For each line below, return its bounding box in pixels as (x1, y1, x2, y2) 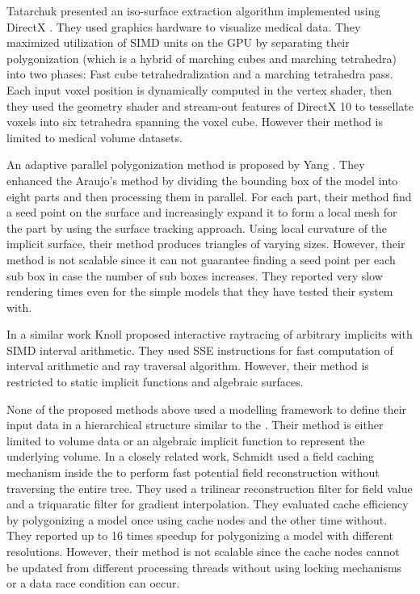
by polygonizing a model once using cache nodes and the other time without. (6, 511, 388, 528)
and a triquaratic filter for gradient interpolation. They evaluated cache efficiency (6, 495, 409, 512)
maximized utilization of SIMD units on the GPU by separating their (6, 34, 350, 51)
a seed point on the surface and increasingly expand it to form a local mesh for (6, 204, 397, 221)
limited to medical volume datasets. (6, 128, 183, 145)
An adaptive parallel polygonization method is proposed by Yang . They (6, 156, 365, 173)
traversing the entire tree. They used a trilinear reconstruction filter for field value (6, 479, 413, 496)
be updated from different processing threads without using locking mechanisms (6, 558, 402, 575)
